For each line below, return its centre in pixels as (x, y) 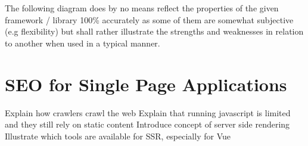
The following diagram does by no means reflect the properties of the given (142, 8)
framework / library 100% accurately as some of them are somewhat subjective (149, 19)
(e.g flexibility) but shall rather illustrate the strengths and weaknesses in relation (154, 31)
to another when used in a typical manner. (83, 43)
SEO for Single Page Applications (146, 84)
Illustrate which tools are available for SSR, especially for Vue (118, 136)
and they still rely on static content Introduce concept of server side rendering (147, 124)
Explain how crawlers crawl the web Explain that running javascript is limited (148, 112)
